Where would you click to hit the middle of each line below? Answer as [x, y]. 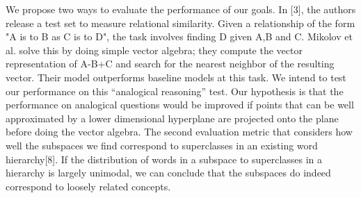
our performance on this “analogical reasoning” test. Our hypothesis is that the [175, 91]
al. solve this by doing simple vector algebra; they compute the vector [154, 50]
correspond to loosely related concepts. [88, 186]
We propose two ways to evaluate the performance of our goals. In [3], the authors [181, 9]
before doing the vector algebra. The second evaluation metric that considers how [179, 132]
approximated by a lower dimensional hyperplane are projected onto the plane [172, 118]
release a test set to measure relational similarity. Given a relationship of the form [180, 23]
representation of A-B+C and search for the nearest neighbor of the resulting [170, 64]
